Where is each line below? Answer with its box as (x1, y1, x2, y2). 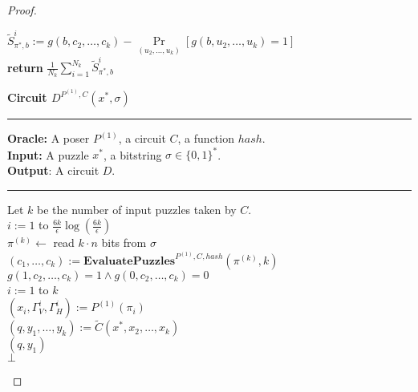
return (7, 59, 43, 75)
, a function (177, 130, 234, 147)
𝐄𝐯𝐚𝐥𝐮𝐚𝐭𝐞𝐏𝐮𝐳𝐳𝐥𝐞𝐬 (83, 255, 176, 267)
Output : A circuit (7, 161, 99, 178)
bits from (101, 234, 147, 251)
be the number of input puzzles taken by (37, 200, 237, 217)
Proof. (7, 2, 37, 18)
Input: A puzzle (7, 146, 89, 163)
